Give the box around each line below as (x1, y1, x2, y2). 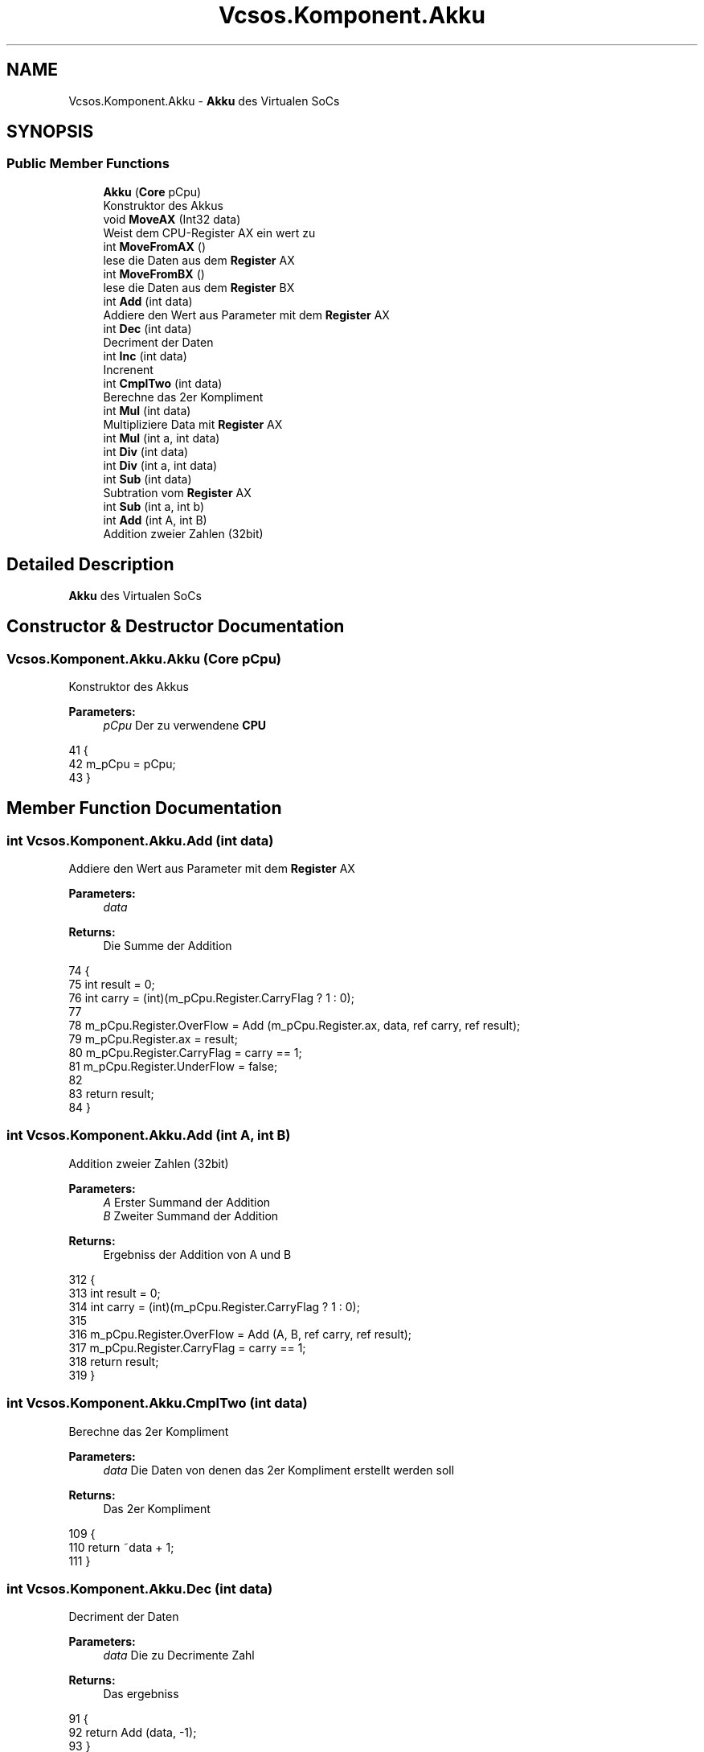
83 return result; (68, 1087, 154, 1101)
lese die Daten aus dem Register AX (103, 253, 295, 267)
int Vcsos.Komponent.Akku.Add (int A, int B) (6, 1127, 291, 1144)
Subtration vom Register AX (103, 485, 252, 500)
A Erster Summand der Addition (103, 1195, 271, 1209)
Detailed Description (6, 554, 174, 575)
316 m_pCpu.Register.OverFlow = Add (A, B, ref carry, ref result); (68, 1326, 412, 1341)
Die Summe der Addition (103, 939, 232, 953)
